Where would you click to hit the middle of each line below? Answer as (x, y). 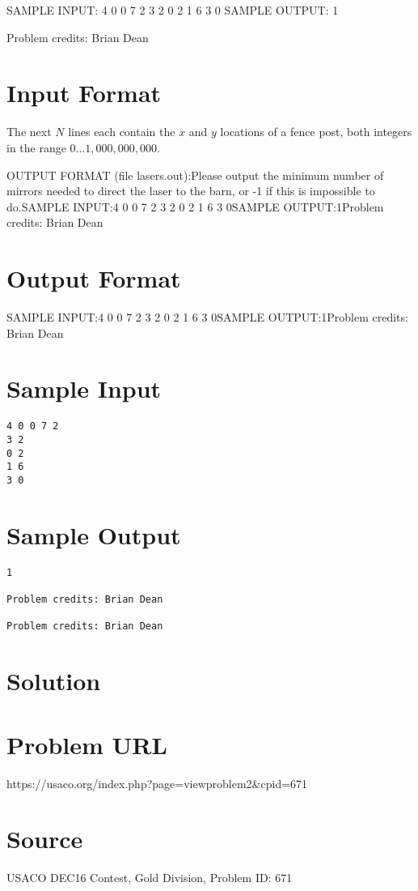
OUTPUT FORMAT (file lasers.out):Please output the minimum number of (195, 175)
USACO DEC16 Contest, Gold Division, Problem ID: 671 (150, 878)
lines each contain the (122, 132)
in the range (36, 147)
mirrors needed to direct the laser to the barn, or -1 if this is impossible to (191, 191)
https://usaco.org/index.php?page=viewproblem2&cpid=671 (157, 783)
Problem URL (87, 744)
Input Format (84, 93)
